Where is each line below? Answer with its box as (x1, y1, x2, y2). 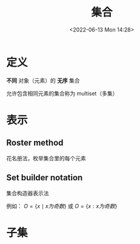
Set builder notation (6, 172, 83, 183)
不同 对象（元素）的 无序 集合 (6, 76, 80, 84)
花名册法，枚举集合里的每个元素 (6, 154, 86, 161)
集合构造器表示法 (6, 189, 49, 197)
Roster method (6, 138, 64, 148)
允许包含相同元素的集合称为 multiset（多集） (6, 89, 118, 97)
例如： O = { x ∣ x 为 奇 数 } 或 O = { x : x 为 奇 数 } (6, 202, 118, 209)
